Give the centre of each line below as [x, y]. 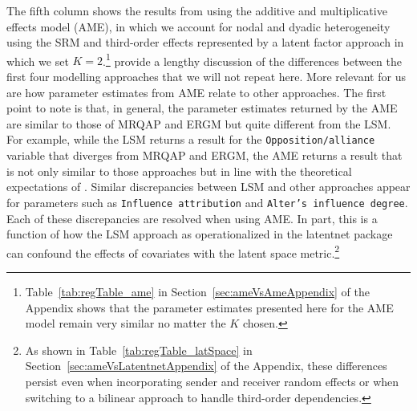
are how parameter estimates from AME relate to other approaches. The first [196, 92]
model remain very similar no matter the [126, 323]
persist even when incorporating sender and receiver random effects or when [212, 381]
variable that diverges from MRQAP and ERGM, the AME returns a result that [204, 155]
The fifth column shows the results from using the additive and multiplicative [197, 10]
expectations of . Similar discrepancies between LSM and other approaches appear [208, 187]
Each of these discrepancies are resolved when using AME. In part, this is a [192, 218]
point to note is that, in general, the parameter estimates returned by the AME [202, 108]
